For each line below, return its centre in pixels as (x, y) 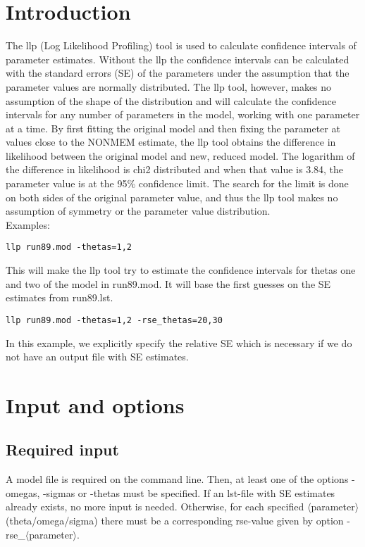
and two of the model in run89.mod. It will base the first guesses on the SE (168, 283)
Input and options (95, 404)
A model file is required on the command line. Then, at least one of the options (177, 479)
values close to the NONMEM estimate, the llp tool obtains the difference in (171, 142)
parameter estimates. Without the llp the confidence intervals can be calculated (178, 59)
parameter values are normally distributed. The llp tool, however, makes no (169, 86)
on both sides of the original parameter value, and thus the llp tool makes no (172, 197)
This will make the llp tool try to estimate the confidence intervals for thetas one (181, 270)
